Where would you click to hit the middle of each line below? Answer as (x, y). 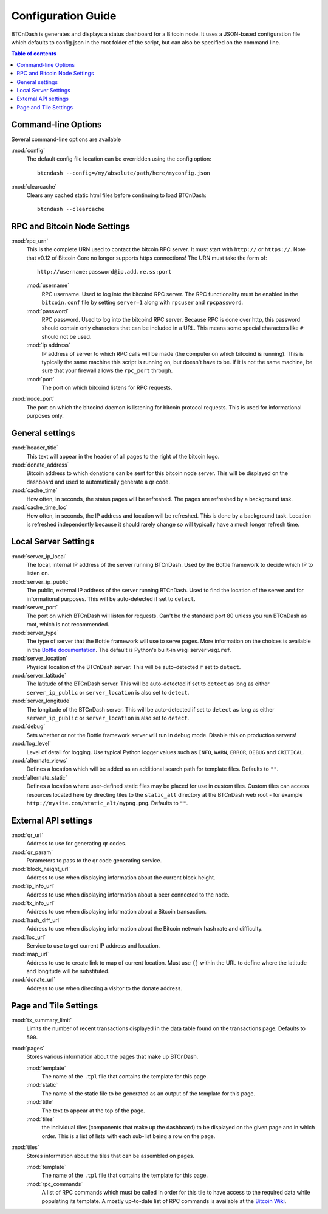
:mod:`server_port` (35, 607)
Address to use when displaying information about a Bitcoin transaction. (116, 912)
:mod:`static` (42, 1085)
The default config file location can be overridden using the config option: (119, 159)
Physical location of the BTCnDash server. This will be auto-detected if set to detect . (134, 667)
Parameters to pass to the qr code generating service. (94, 860)
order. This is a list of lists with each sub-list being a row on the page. (128, 1136)
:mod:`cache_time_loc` (39, 507)
